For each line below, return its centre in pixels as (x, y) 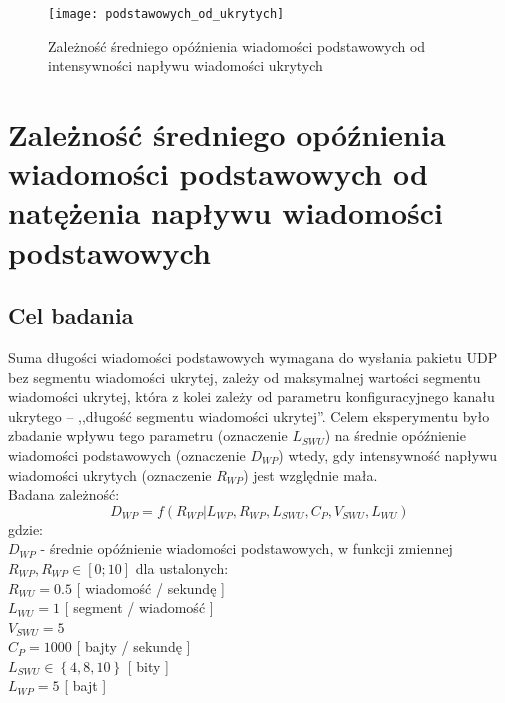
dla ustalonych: (182, 567)
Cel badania (71, 315)
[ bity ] (148, 665)
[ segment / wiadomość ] (139, 607)
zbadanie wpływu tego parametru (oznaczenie (148, 435)
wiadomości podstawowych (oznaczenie (127, 454)
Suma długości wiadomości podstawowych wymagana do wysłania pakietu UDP (253, 356)
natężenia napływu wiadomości (225, 212)
